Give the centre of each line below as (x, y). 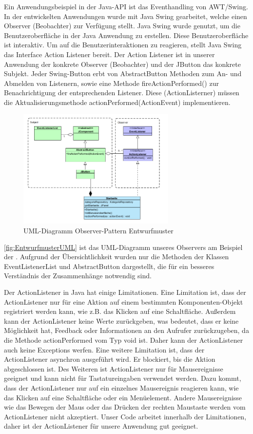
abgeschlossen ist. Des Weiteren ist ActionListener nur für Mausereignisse (114, 368)
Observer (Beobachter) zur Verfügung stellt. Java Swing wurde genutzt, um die (122, 26)
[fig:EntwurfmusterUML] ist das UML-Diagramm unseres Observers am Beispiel (123, 247)
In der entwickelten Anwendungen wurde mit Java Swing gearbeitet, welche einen (126, 16)
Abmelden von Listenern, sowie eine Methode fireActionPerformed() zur (111, 83)
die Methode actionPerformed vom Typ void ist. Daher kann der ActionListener (124, 340)
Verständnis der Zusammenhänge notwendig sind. (78, 276)
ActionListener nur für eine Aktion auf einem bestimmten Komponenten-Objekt (124, 301)
